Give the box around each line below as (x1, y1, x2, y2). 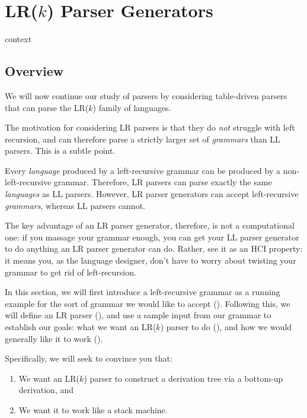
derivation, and (18, 384, 74, 396)
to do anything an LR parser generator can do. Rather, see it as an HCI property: (5, 242, 303, 255)
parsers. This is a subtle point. (5, 144, 116, 157)
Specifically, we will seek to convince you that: (5, 352, 172, 365)
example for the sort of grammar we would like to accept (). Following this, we (5, 297, 290, 309)
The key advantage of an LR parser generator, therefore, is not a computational (5, 219, 295, 232)
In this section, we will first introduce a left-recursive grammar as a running (5, 286, 280, 298)
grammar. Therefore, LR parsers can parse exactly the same (53, 176, 272, 188)
